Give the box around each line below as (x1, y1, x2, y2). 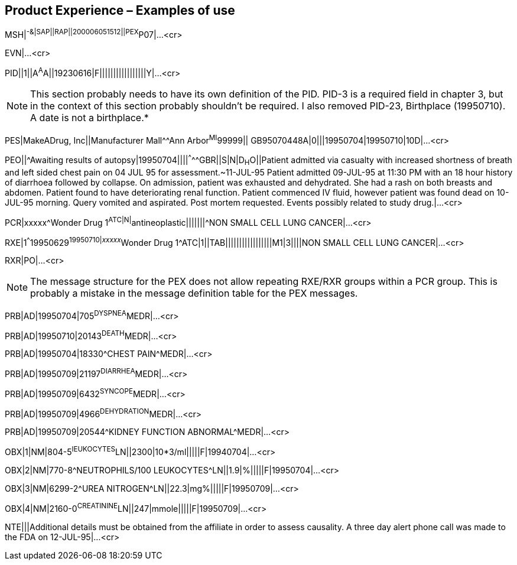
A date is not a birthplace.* (30, 111, 149, 124)
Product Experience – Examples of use (5, 3, 235, 18)
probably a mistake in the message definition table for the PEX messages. (30, 287, 358, 300)
